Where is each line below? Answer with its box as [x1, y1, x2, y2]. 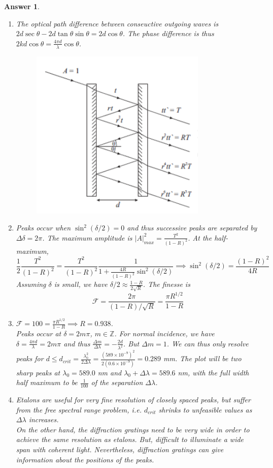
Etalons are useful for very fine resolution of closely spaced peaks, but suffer [16, 394, 251, 405]
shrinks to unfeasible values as [158, 404, 252, 415]
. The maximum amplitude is [42, 232, 132, 243]
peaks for [16, 353, 44, 364]
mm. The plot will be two [163, 353, 242, 364]
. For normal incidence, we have [114, 328, 215, 338]
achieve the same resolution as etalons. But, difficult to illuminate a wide [16, 434, 244, 445]
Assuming [16, 279, 46, 289]
